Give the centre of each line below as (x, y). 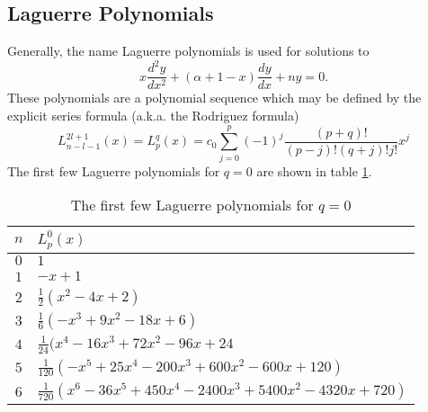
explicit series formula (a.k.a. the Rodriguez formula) (153, 115)
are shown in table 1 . (314, 170)
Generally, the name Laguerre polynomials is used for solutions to (188, 51)
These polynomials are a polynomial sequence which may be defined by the (214, 98)
